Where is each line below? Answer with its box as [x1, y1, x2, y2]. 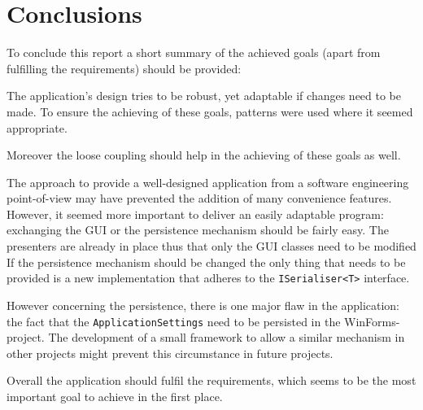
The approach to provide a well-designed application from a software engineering [7, 173, 409, 190]
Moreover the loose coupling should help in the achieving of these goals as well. [7, 146, 401, 164]
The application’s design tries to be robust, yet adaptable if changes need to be [7, 87, 402, 104]
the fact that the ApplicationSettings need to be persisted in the [7, 312, 341, 329]
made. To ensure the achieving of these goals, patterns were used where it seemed [7, 102, 413, 120]
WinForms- [344, 312, 400, 329]
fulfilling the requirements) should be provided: [7, 59, 242, 76]
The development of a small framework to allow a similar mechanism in [48, 329, 405, 346]
